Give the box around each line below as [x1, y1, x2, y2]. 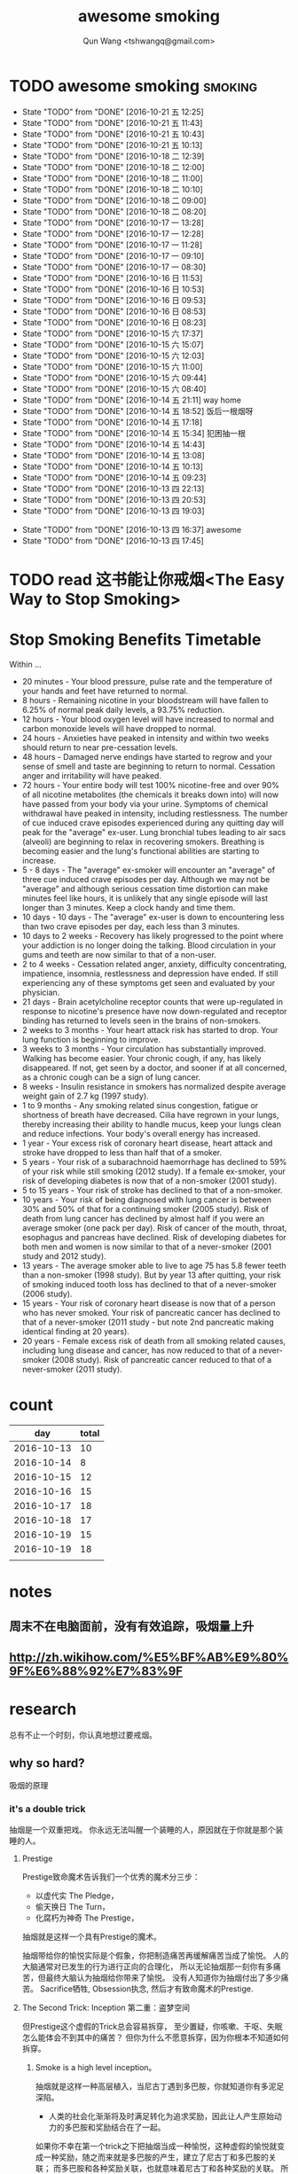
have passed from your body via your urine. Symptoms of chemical [21, 798, 269, 809]
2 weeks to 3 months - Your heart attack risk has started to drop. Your [21, 1024, 278, 1035]
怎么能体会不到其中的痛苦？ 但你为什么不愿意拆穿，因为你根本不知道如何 [21, 2032, 289, 2043]
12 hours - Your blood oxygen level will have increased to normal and [21, 714, 275, 724]
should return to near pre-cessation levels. [21, 742, 178, 753]
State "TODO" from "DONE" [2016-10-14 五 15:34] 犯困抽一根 [21, 427, 247, 438]
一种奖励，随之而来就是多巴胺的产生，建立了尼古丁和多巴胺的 [43, 2152, 269, 2162]
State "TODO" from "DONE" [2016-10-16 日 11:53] [21, 272, 203, 283]
